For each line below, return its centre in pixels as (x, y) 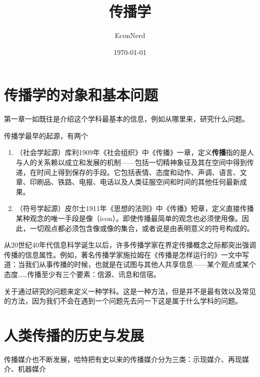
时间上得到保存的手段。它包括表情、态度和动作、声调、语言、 (138, 172)
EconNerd (130, 35)
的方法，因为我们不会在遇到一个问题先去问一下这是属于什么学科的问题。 (123, 301)
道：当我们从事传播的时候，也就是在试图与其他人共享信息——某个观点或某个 (130, 264)
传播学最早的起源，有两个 (46, 135)
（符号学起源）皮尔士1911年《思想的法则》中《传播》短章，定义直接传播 (135, 208)
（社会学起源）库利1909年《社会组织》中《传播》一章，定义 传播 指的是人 (135, 152)
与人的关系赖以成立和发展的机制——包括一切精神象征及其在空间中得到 (131, 162)
